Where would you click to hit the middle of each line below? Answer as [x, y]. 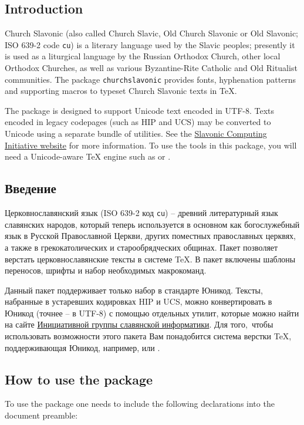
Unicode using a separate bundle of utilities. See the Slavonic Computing [136, 134]
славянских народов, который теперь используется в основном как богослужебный [152, 224]
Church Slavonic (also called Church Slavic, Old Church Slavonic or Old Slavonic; [151, 33]
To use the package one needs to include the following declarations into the [140, 404]
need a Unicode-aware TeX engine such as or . [88, 156]
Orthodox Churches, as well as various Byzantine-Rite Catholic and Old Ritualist [151, 68]
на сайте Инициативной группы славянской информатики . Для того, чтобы [139, 324]
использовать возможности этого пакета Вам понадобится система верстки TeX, [148, 336]
